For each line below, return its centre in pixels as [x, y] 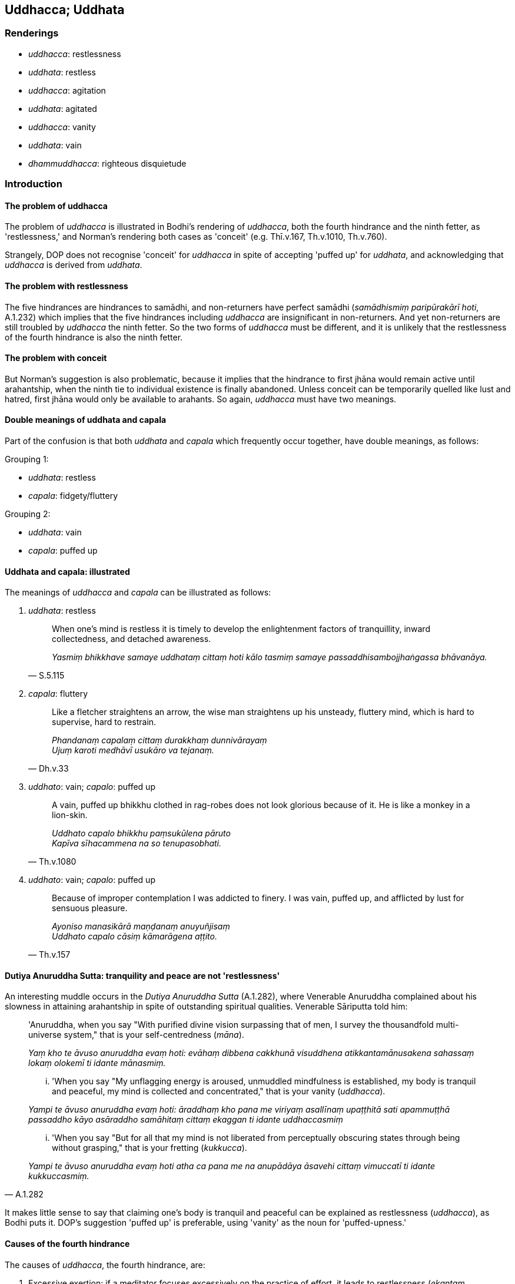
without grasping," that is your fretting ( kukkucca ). [149, 1148]
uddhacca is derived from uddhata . [74, 265]
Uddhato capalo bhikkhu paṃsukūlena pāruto [141, 833]
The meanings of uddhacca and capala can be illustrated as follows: [138, 593]
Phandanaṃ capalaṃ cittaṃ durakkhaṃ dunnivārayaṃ [160, 740]
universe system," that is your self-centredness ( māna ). [136, 1035]
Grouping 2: [28, 514]
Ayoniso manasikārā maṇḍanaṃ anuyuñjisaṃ [141, 926]
